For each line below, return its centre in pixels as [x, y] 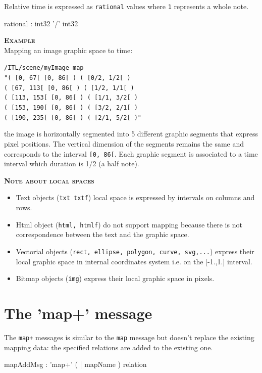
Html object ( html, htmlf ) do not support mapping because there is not [129, 224]
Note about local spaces [49, 180]
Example [20, 40]
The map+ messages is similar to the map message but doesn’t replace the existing [129, 337]
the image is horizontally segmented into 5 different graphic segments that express [131, 134]
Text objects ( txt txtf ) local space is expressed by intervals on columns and [135, 197]
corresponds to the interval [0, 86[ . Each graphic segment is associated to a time [131, 153]
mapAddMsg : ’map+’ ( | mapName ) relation [75, 364]
